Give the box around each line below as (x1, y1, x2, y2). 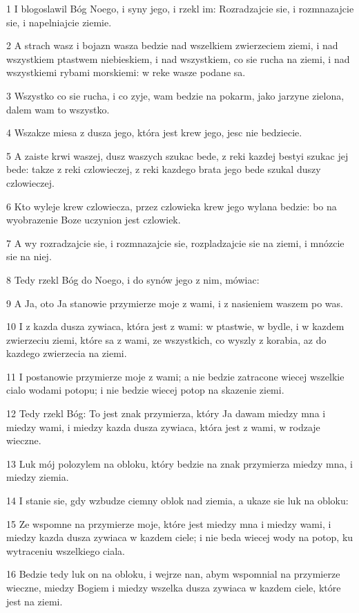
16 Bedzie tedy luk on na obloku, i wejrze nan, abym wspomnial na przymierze (6, 567, 340, 581)
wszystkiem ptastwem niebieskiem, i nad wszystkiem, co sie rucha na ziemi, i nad (6, 51, 350, 66)
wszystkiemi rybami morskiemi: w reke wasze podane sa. (6, 65, 246, 80)
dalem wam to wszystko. (6, 102, 110, 116)
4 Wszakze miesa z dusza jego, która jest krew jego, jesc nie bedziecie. (6, 125, 302, 140)
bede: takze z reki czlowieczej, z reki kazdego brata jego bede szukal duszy (6, 162, 321, 176)
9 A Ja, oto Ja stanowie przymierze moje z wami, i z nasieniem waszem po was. (6, 295, 343, 310)
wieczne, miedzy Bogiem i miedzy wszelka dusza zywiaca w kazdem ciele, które (6, 580, 341, 594)
